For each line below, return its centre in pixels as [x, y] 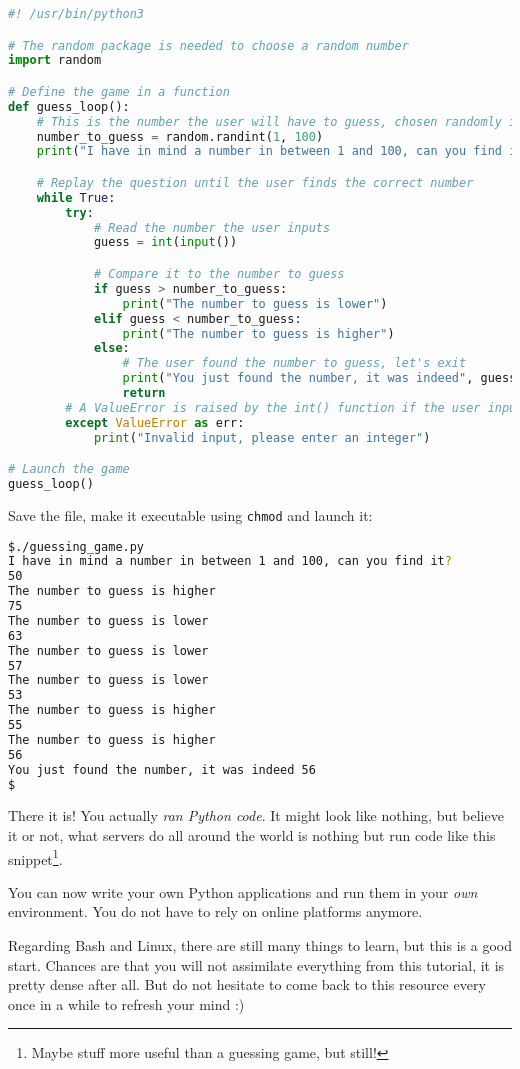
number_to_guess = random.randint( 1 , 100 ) [180, 136]
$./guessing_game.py [76, 546]
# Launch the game [69, 469]
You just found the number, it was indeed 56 [162, 769]
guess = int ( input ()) [165, 242]
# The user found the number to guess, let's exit [294, 363]
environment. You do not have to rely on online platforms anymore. [215, 911]
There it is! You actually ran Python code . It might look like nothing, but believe [256, 815]
